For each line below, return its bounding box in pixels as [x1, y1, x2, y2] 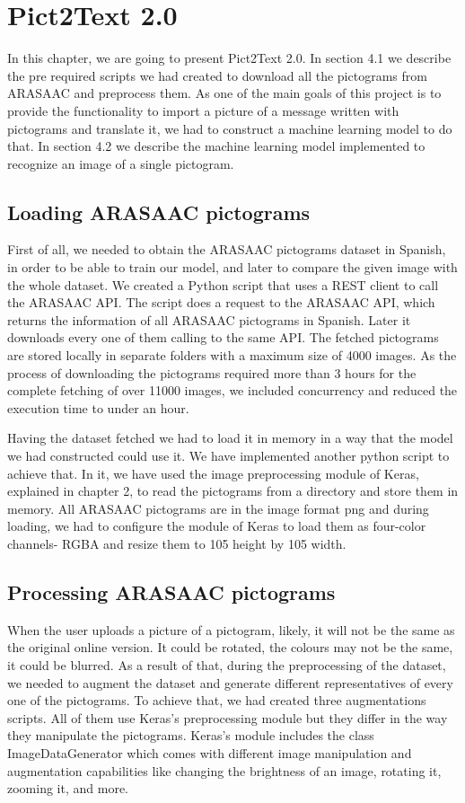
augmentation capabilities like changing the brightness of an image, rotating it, [7, 761, 442, 780]
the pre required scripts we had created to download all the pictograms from [7, 66, 427, 84]
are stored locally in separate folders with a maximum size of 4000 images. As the [7, 346, 457, 365]
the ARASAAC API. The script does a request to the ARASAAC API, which [7, 293, 435, 312]
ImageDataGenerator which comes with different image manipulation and [7, 743, 412, 762]
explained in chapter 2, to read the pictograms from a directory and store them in [7, 481, 459, 500]
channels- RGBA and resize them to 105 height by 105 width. [7, 534, 347, 552]
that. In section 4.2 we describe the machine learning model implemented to [7, 137, 426, 155]
